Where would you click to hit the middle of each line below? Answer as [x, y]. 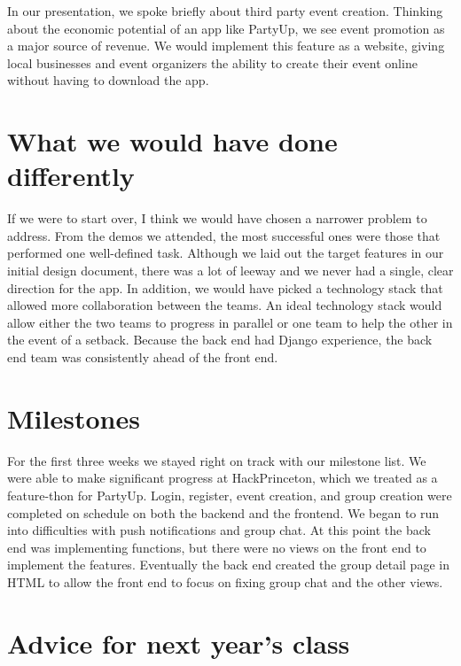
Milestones [74, 418]
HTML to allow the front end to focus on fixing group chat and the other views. [225, 581]
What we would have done [172, 141]
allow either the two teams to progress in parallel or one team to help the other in [230, 322]
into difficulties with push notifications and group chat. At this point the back [219, 530]
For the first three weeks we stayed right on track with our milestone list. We [217, 460]
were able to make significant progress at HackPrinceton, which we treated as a [223, 478]
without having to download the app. [108, 80]
